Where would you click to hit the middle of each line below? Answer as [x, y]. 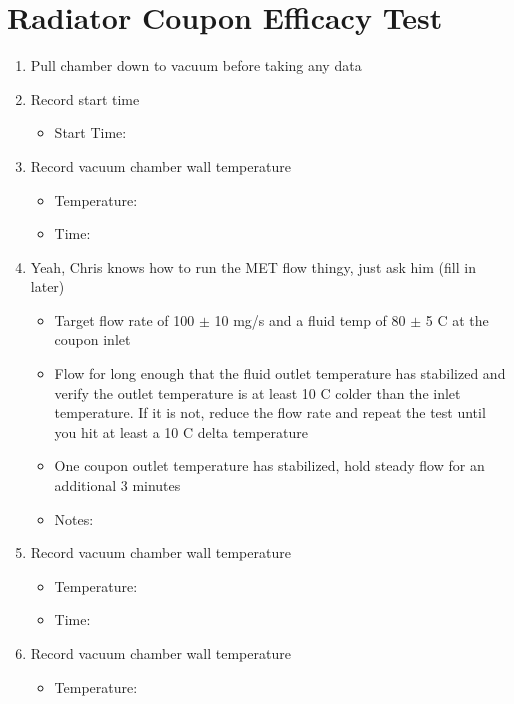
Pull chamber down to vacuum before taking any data [196, 65]
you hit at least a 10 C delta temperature [181, 431]
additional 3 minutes [117, 485]
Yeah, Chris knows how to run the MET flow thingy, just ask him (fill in [253, 266]
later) [47, 286]
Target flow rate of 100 [124, 319]
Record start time [85, 98]
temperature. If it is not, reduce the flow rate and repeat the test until [270, 412]
